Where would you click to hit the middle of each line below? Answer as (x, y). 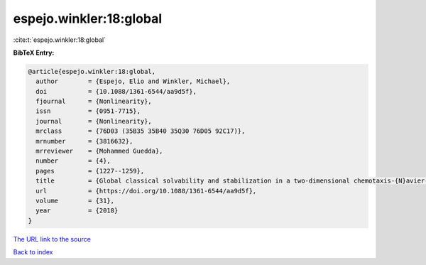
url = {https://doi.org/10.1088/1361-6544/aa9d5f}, (146, 191)
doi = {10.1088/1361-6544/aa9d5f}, (116, 91)
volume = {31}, (75, 201)
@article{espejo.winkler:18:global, (92, 71)
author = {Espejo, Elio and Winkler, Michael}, (133, 81)
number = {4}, (73, 161)
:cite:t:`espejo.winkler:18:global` (60, 40)
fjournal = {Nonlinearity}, (94, 102)
